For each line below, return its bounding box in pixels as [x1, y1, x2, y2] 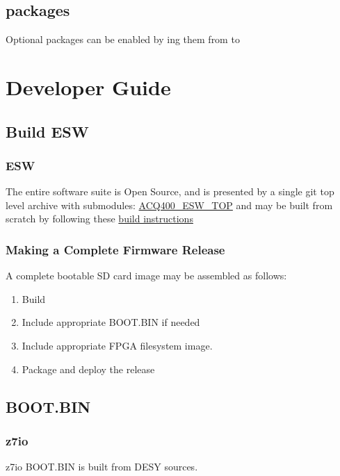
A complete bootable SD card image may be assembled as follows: [6, 268, 287, 283]
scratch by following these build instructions [6, 211, 193, 226]
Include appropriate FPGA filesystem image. [22, 338, 213, 352]
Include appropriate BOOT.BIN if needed [22, 315, 200, 329]
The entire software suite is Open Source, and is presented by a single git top [6, 184, 334, 199]
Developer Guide [6, 72, 171, 101]
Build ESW [6, 120, 89, 142]
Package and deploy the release [22, 361, 155, 376]
